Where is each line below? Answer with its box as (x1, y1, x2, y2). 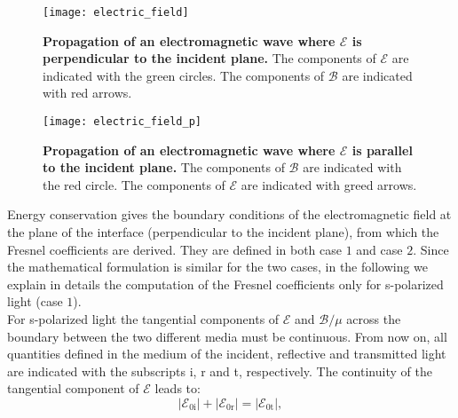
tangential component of (7, 379, 139, 398)
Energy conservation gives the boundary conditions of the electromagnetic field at (7, 205, 452, 224)
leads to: (154, 379, 201, 398)
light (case (7, 292, 63, 311)
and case (356, 240, 403, 258)
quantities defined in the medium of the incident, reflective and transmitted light (7, 344, 446, 363)
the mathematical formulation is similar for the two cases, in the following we (7, 257, 429, 276)
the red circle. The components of (43, 175, 225, 193)
